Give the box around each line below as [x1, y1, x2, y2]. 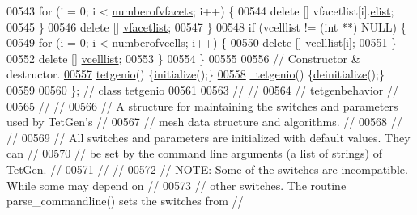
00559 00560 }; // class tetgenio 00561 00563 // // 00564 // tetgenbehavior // [6, 81, 398, 98]
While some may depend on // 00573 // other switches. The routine [6, 176, 347, 193]
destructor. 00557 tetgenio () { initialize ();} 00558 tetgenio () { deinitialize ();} [6, 65, 385, 82]
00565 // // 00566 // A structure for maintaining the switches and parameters [6, 97, 398, 114]
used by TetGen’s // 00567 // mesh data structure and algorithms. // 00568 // [6, 113, 402, 130]
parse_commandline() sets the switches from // [6, 192, 244, 209]
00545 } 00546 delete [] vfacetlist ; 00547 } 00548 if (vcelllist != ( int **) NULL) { [6, 18, 406, 35]
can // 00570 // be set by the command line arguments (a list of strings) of [6, 145, 382, 162]
